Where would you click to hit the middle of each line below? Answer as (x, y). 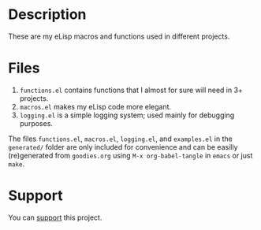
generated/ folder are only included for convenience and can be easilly (123, 147)
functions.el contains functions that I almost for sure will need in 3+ (131, 90)
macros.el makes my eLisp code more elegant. (95, 106)
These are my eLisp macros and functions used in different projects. (119, 36)
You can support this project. (55, 217)
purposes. (36, 123)
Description (47, 15)
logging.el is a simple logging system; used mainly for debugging (127, 115)
